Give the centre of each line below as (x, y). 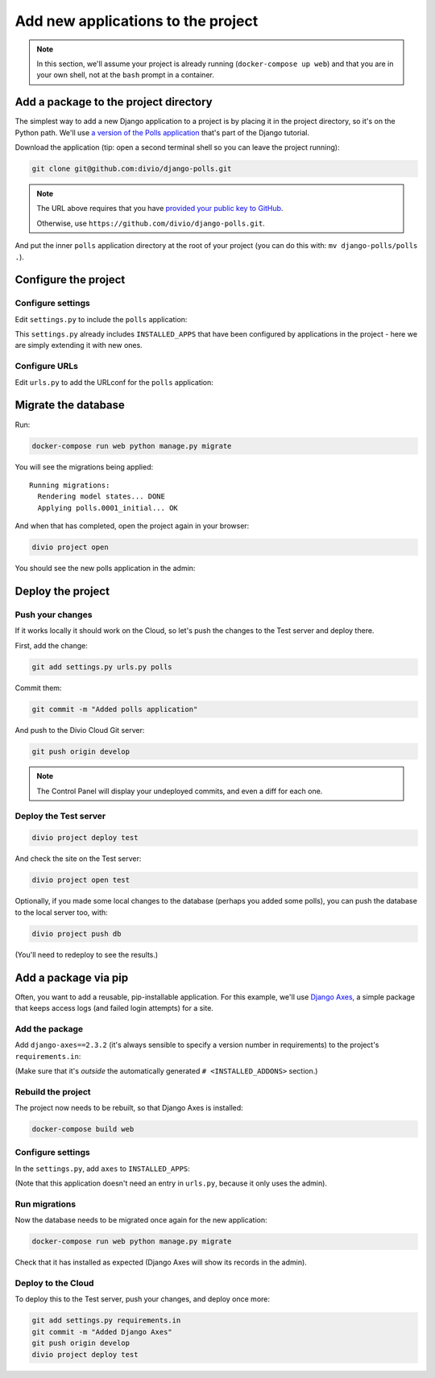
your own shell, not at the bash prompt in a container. (126, 75)
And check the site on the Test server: (78, 859)
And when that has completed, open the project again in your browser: (132, 526)
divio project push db (77, 933)
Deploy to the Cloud (54, 1283)
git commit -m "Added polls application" (115, 709)
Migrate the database (70, 406)
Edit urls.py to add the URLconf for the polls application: (114, 382)
